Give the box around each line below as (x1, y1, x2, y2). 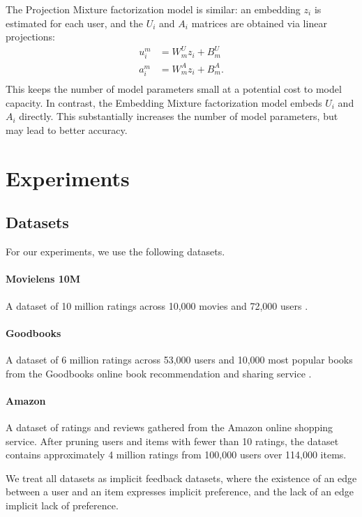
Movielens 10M (6, 271, 81, 286)
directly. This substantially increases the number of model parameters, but (19, 109, 338, 123)
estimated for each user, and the (6, 15, 143, 30)
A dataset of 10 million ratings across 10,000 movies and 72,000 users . (6, 298, 308, 313)
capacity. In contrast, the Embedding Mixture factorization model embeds (6, 95, 322, 110)
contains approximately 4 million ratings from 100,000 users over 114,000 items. (6, 447, 347, 462)
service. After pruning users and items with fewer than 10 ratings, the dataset (6, 433, 339, 448)
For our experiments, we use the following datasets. (6, 244, 225, 259)
